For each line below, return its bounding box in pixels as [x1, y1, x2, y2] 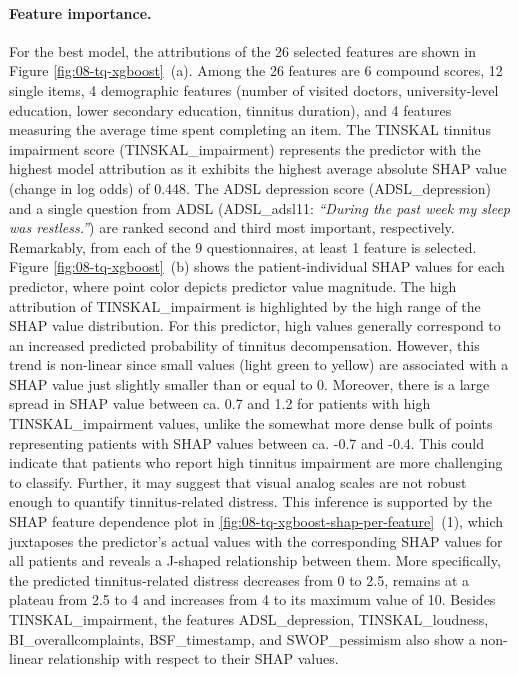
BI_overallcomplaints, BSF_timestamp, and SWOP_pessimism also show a [9, 628, 476, 649]
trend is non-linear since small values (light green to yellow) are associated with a [9, 354, 509, 375]
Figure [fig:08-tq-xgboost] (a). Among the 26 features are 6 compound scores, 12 [9, 60, 503, 81]
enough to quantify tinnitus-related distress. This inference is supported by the [9, 491, 492, 512]
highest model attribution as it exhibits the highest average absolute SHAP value [9, 158, 507, 179]
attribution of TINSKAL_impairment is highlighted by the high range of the [9, 295, 481, 316]
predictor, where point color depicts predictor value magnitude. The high [9, 275, 457, 296]
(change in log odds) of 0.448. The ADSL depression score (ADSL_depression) [9, 177, 492, 198]
